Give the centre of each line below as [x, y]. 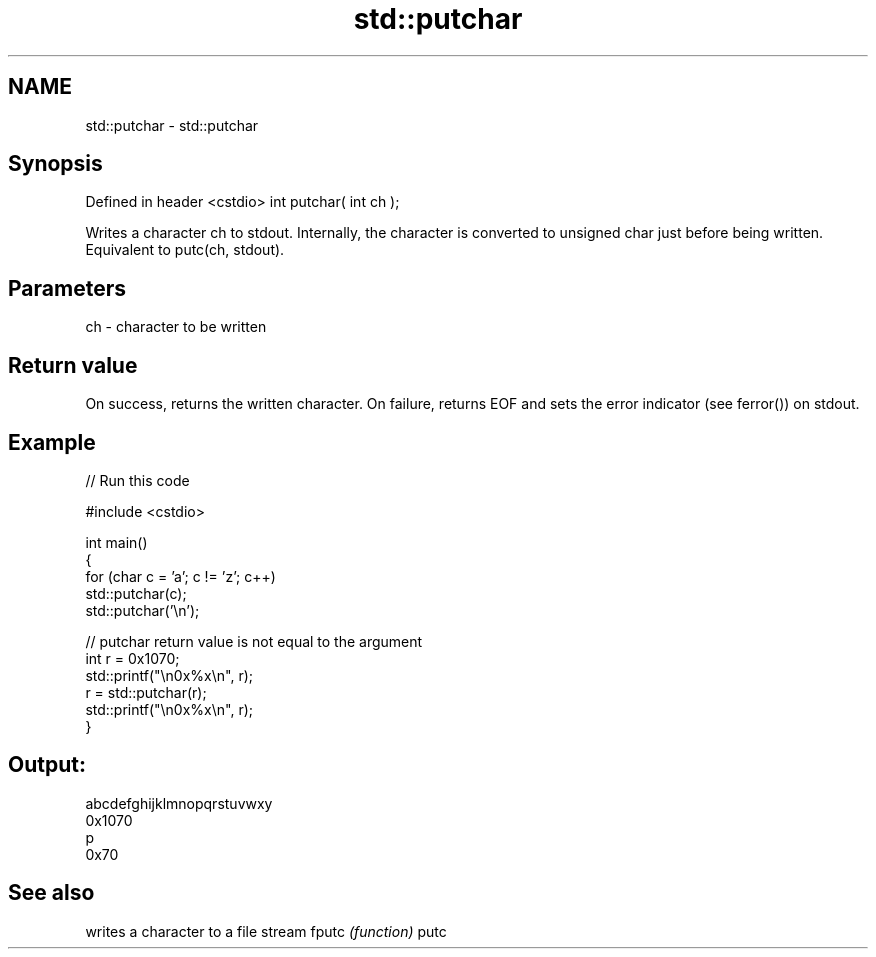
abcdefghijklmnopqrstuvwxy [179, 803]
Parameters [67, 288]
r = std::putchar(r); [146, 692]
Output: [47, 765]
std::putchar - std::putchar [172, 125]
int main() [116, 542]
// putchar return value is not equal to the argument [254, 641]
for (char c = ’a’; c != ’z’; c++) [180, 576]
